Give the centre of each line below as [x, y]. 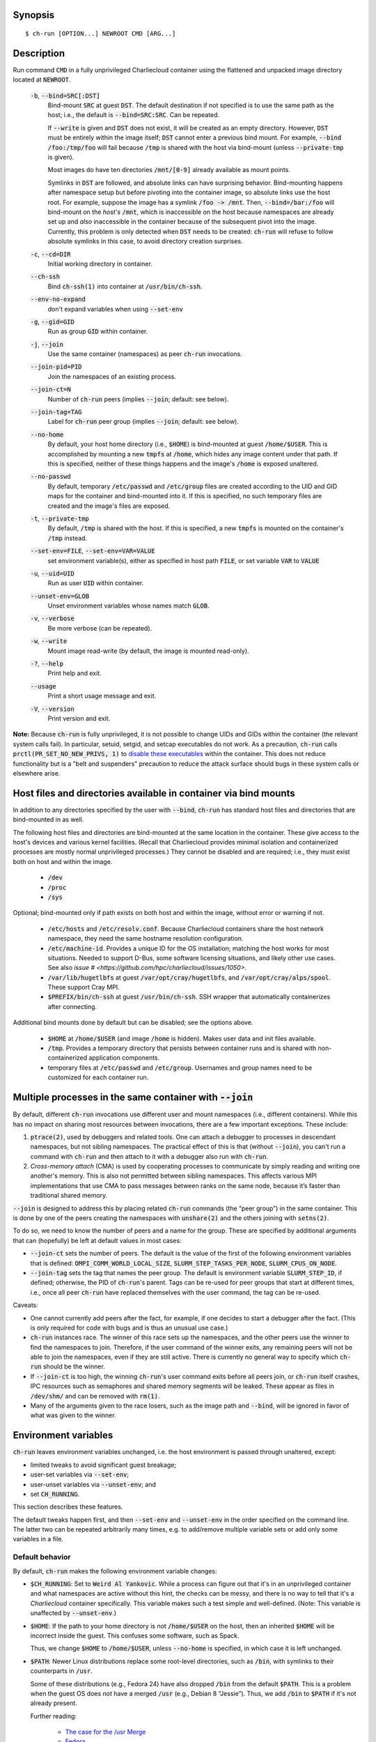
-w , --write [49, 641]
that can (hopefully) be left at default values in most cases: [97, 1240]
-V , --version [52, 709]
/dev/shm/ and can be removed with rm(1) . [95, 1396]
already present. [54, 1703]
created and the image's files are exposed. [109, 506]
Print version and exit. [79, 718]
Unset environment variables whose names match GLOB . [128, 606]
